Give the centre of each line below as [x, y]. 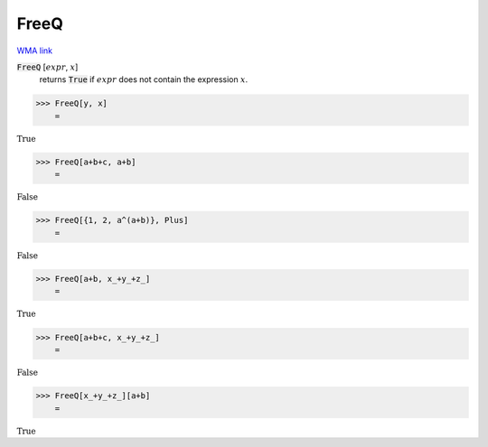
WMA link [35, 51]
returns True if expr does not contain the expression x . [144, 79]
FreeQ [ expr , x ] [47, 67]
